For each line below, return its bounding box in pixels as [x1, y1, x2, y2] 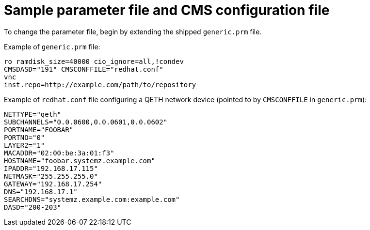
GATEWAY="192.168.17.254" [4, 180, 102, 188]
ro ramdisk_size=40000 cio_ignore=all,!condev [4, 57, 184, 65]
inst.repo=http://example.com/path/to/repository [4, 80, 196, 89]
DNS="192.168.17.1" [4, 187, 78, 196]
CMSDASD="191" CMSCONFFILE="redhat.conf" [4, 65, 163, 73]
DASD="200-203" [4, 203, 62, 211]
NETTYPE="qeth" [4, 110, 62, 118]
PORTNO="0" [4, 133, 45, 141]
